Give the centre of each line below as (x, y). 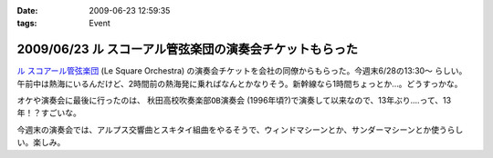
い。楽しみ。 (41, 143)
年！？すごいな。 (49, 113)
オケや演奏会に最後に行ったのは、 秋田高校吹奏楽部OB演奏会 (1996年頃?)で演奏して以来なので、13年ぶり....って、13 (234, 101)
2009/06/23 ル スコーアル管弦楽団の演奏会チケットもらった (187, 49)
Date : (27, 10)
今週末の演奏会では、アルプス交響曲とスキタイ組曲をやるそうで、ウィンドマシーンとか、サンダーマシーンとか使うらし (240, 129)
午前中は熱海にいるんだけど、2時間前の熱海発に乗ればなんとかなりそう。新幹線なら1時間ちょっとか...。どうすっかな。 (240, 84)
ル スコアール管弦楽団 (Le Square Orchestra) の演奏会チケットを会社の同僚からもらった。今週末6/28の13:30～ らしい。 (242, 71)
